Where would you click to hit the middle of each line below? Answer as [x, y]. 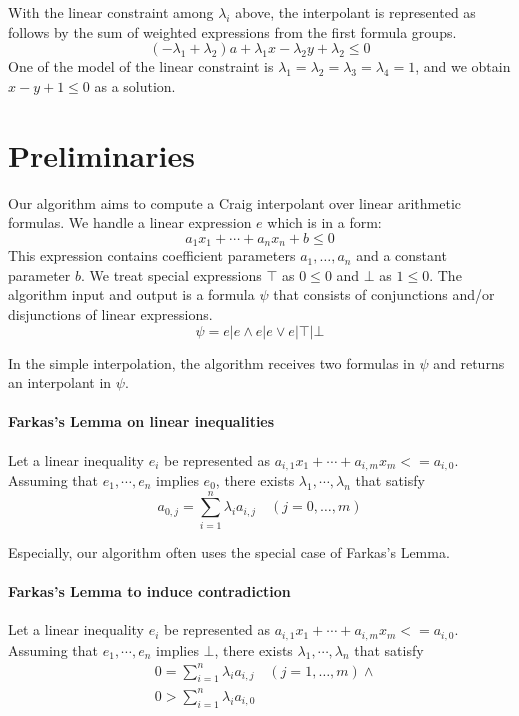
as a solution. [135, 85]
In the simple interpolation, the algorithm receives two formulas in [211, 362]
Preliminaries [101, 154]
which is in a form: [324, 222]
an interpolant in [60, 382]
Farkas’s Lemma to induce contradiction [149, 590]
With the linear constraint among [111, 12]
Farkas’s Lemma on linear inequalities [141, 421]
